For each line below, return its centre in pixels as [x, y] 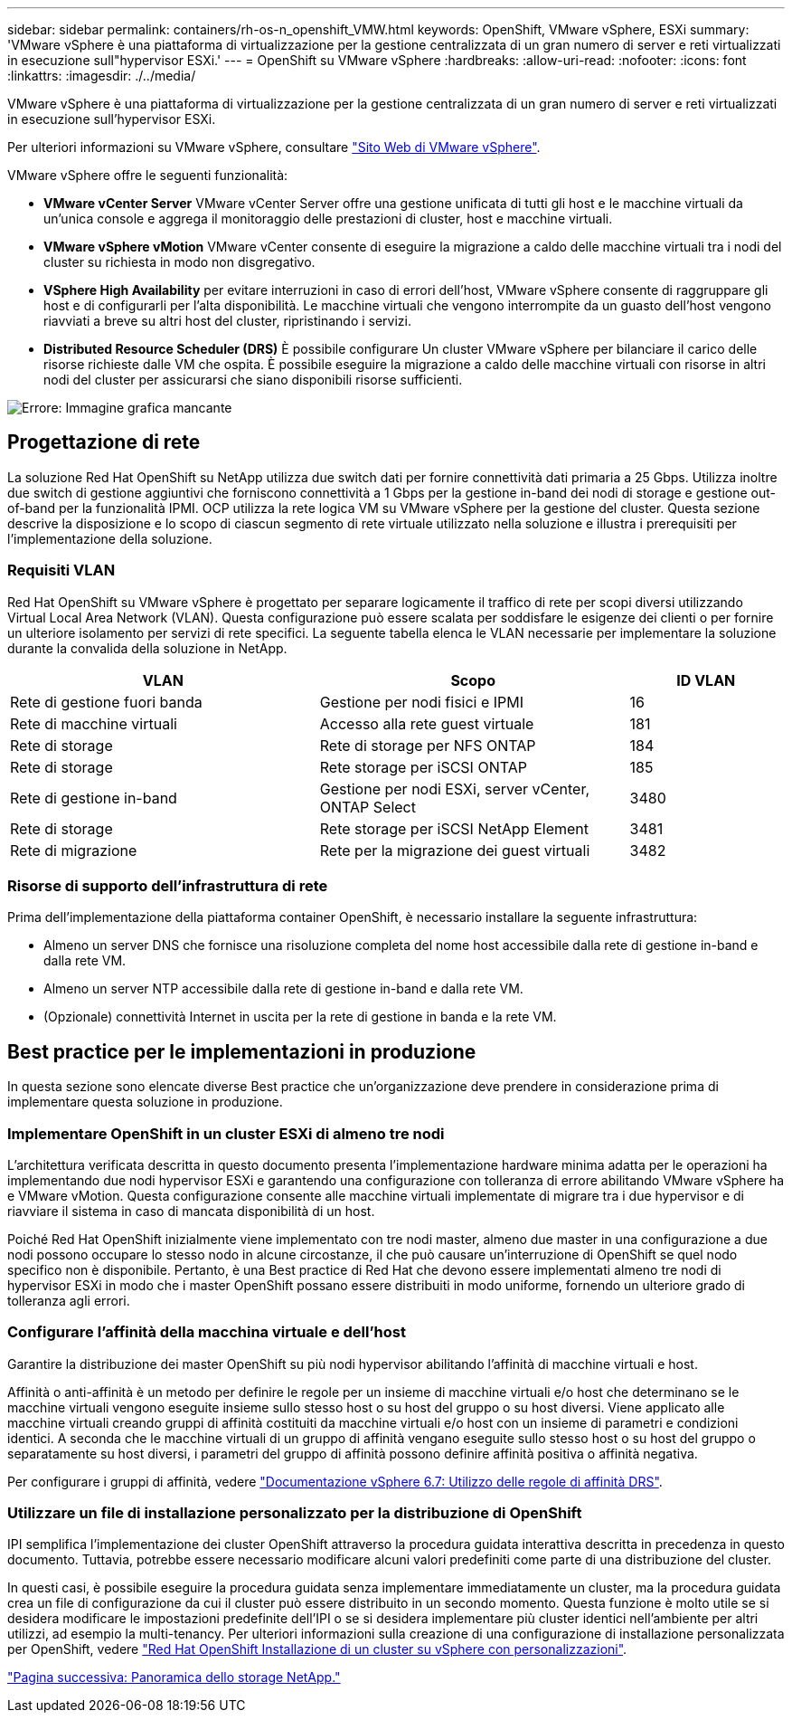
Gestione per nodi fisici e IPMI [422, 702]
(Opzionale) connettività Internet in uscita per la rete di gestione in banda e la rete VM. [300, 1017]
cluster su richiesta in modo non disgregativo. [179, 262]
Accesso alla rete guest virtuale [427, 723]
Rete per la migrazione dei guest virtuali [455, 850]
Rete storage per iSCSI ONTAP [423, 767]
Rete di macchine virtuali [94, 723]
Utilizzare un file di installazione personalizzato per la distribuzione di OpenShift [295, 1513]
